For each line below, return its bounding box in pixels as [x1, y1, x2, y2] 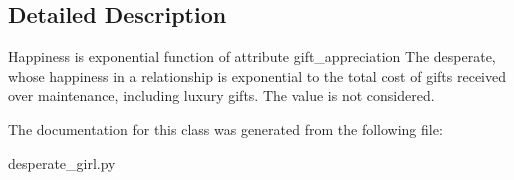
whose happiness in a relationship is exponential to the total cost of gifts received [8, 65, 506, 86]
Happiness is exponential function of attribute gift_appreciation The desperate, [8, 46, 496, 67]
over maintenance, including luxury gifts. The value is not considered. [8, 85, 435, 106]
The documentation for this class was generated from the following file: [8, 118, 443, 139]
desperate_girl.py [8, 152, 116, 173]
